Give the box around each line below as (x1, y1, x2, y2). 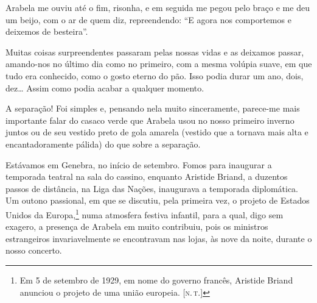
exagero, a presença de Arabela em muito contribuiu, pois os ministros (5, 220, 268, 233)
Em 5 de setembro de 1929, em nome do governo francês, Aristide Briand (19, 273, 293, 286)
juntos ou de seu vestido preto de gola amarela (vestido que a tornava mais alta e (5, 126, 308, 138)
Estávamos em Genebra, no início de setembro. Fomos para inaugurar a (5, 158, 272, 171)
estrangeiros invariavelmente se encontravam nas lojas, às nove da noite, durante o (5, 232, 312, 244)
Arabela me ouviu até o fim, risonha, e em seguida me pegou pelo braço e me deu (5, 1, 310, 13)
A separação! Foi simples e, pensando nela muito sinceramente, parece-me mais (5, 102, 300, 115)
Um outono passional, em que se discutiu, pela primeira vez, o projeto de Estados (5, 194, 310, 207)
